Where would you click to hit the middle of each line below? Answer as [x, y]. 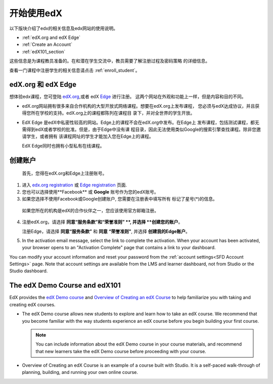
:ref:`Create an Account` [47, 44]
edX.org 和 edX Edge [43, 85]
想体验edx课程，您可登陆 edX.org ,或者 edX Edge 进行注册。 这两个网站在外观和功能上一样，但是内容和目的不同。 [128, 97]
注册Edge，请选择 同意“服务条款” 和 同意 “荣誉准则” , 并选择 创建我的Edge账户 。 [106, 231]
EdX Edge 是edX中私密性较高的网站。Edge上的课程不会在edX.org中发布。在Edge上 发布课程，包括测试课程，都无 [141, 122]
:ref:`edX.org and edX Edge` [51, 37]
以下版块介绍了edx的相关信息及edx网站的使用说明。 [64, 28]
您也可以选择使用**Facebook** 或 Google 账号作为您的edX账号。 [90, 191]
